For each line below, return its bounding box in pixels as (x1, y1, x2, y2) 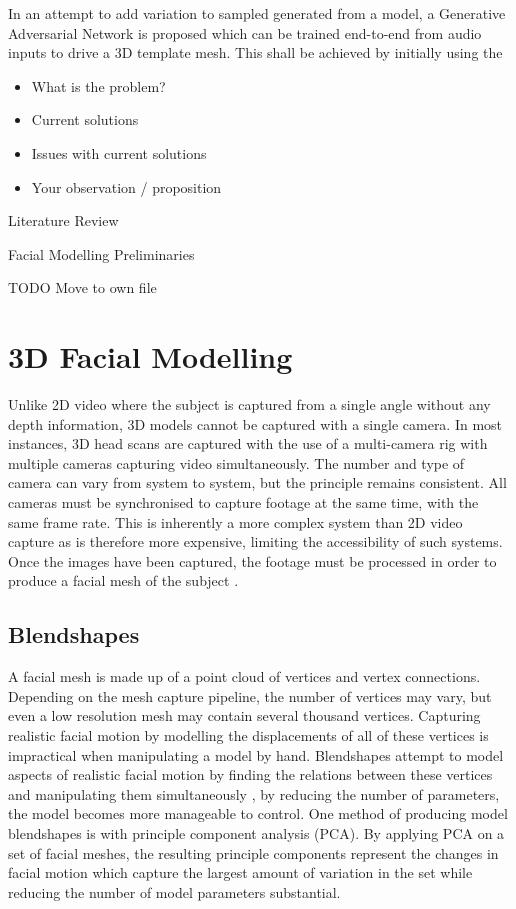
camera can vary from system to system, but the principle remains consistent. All (8, 472, 507, 493)
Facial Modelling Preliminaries (8, 243, 195, 264)
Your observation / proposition (31, 176, 222, 197)
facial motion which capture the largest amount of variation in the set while (8, 862, 473, 883)
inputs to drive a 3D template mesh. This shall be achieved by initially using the (8, 42, 503, 63)
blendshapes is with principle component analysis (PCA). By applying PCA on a (8, 822, 505, 843)
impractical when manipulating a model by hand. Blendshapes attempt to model (8, 744, 504, 765)
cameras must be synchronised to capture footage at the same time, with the (8, 492, 479, 513)
